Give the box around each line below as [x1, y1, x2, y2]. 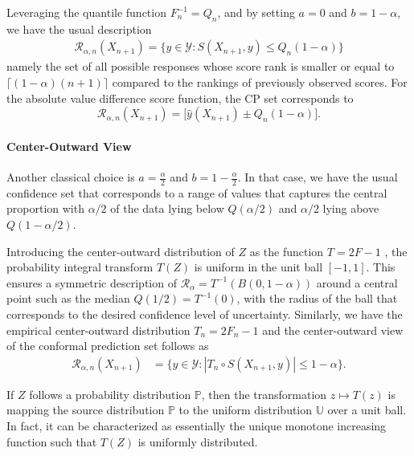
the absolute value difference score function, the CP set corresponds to [6, 89, 354, 106]
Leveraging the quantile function [6, 4, 166, 20]
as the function [249, 242, 324, 259]
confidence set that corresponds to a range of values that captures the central [6, 184, 387, 201]
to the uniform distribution [178, 401, 313, 418]
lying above [322, 200, 379, 217]
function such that [6, 433, 97, 450]
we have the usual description [6, 20, 152, 37]
